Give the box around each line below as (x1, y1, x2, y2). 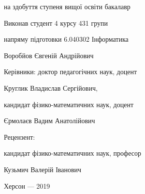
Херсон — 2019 (4, 180, 50, 191)
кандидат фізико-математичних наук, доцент (4, 99, 134, 109)
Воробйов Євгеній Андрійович (4, 50, 94, 60)
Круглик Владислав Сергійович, (4, 82, 98, 93)
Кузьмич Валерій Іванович (4, 164, 82, 174)
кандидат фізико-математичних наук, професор (4, 148, 141, 158)
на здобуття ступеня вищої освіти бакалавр (4, 1, 130, 11)
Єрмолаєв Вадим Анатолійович (4, 115, 95, 126)
